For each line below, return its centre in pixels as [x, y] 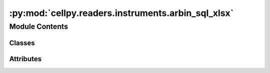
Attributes [25, 59]
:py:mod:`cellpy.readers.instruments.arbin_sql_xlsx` [121, 13]
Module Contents [39, 26]
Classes [22, 43]
